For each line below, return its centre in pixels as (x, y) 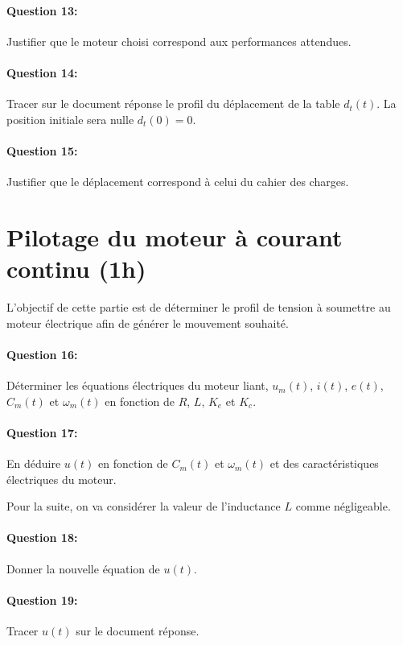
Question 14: (42, 72)
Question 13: (42, 10)
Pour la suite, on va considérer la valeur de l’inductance (144, 506)
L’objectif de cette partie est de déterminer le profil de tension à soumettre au (199, 307)
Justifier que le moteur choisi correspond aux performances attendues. (179, 41)
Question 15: (42, 150)
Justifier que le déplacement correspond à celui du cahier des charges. (178, 182)
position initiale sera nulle (70, 119)
